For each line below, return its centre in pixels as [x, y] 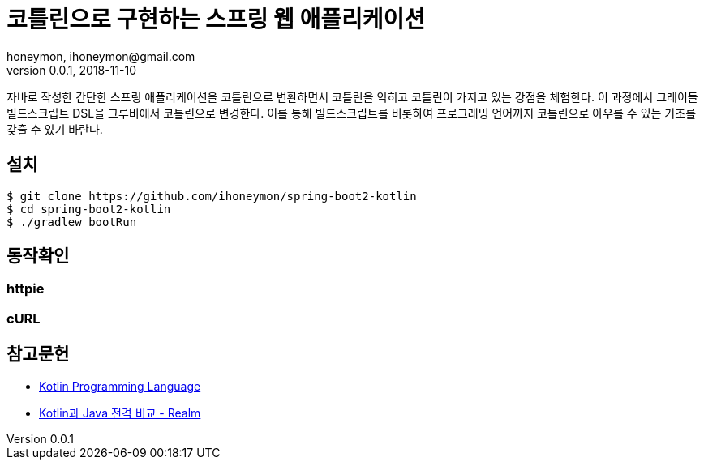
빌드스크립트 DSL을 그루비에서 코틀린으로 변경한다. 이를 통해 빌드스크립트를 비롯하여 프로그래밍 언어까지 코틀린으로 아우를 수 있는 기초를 [352, 113]
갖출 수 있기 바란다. [55, 129]
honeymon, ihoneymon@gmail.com [101, 56]
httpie [26, 289]
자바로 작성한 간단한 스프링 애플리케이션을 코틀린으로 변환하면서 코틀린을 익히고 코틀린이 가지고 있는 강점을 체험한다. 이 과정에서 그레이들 [352, 96]
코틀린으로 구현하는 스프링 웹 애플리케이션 [216, 19]
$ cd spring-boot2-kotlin [89, 209]
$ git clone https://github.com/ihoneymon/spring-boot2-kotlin [212, 196]
